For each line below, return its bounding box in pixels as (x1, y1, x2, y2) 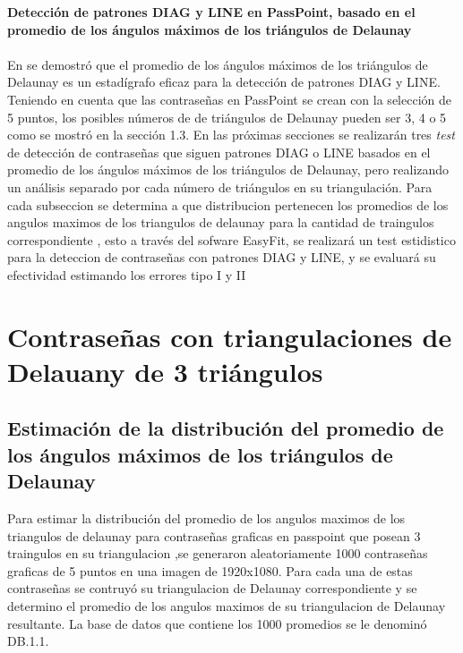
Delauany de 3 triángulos (7, 352, 323, 389)
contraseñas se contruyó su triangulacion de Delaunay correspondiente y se (7, 579, 417, 598)
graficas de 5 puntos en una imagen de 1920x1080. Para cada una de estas (7, 561, 413, 580)
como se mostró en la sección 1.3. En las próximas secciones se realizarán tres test (7, 125, 455, 144)
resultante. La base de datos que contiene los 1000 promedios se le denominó (7, 614, 427, 632)
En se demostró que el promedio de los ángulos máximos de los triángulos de (7, 55, 428, 73)
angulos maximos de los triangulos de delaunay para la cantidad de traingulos (7, 213, 434, 232)
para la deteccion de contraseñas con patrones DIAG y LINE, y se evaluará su (7, 248, 436, 267)
